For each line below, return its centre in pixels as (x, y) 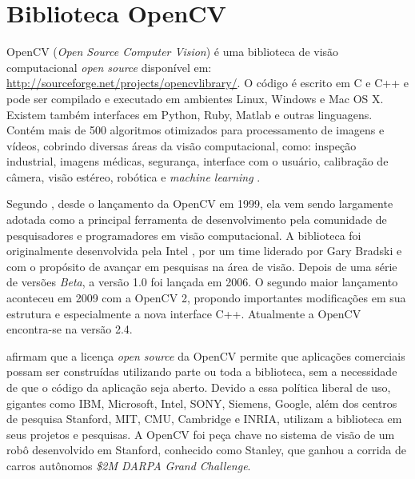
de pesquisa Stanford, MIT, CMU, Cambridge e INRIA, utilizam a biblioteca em (204, 419)
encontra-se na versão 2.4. (70, 329)
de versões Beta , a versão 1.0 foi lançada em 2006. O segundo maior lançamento (202, 282)
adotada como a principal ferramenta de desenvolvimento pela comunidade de (197, 220)
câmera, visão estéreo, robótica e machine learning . (134, 176)
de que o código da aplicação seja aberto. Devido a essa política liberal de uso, (199, 387)
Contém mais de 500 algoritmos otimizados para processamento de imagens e (196, 130)
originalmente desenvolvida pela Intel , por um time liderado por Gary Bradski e (204, 251)
